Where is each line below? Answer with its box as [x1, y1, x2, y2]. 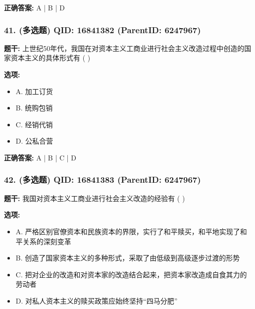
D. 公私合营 [15, 136, 53, 146]
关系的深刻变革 [22, 236, 71, 246]
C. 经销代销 [15, 119, 53, 129]
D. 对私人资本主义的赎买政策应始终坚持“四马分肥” [15, 295, 178, 306]
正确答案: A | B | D [4, 2, 65, 12]
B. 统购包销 [15, 103, 53, 113]
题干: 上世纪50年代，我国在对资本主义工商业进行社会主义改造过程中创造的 [4, 43, 245, 53]
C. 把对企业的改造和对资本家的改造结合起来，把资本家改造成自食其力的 [15, 269, 247, 279]
